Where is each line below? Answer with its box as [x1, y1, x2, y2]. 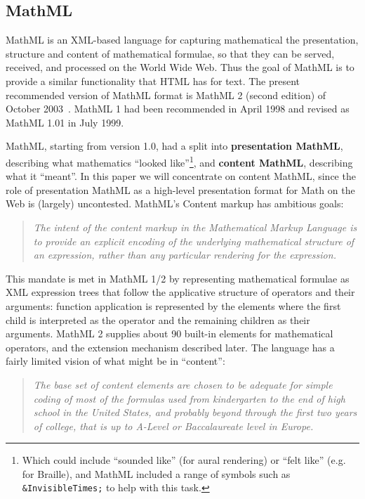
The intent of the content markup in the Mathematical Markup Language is [33, 219, 357, 234]
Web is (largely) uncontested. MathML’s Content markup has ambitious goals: [6, 196, 344, 211]
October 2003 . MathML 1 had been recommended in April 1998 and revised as [6, 101, 350, 116]
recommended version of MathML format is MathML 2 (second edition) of [6, 87, 326, 102]
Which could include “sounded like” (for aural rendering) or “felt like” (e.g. [22, 453, 346, 467]
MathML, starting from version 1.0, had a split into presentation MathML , [6, 138, 343, 153]
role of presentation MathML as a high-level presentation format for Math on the [6, 182, 355, 197]
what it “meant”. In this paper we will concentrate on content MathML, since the [6, 169, 356, 183]
